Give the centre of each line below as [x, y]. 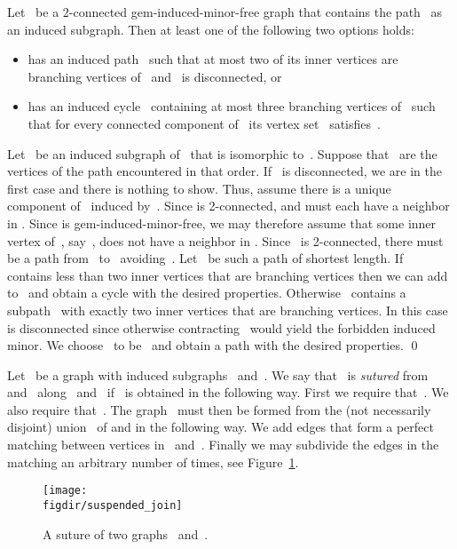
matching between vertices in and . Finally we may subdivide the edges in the [223, 445]
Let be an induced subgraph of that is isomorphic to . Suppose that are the [222, 153]
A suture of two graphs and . [126, 533]
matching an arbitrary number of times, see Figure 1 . [153, 461]
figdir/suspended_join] [113, 505]
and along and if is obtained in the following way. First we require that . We [228, 392]
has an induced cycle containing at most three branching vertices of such [232, 106]
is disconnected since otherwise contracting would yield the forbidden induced [221, 327]
